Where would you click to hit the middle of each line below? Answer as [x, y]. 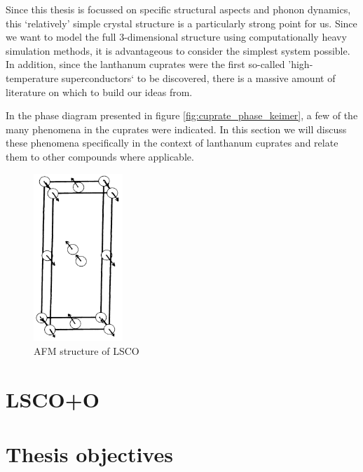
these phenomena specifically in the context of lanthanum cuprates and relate [172, 143]
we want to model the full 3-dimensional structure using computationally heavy [176, 37]
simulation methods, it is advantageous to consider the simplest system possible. [178, 50]
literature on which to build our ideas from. [99, 92]
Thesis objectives [89, 453]
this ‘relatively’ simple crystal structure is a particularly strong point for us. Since [181, 23]
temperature [32, 77]
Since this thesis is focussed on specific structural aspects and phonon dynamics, [178, 9]
